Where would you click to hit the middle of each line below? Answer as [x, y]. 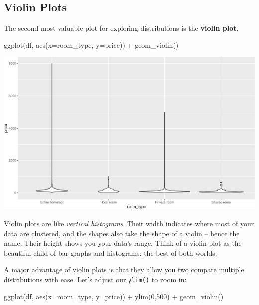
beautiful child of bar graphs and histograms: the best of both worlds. [111, 252]
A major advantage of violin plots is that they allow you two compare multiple [124, 269]
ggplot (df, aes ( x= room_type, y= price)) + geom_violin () [91, 45]
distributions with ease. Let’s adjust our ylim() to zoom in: [95, 279]
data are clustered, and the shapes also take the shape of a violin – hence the [122, 233]
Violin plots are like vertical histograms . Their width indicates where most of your [129, 223]
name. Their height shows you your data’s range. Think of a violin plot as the [123, 243]
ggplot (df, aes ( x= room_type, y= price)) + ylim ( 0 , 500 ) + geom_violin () [114, 296]
